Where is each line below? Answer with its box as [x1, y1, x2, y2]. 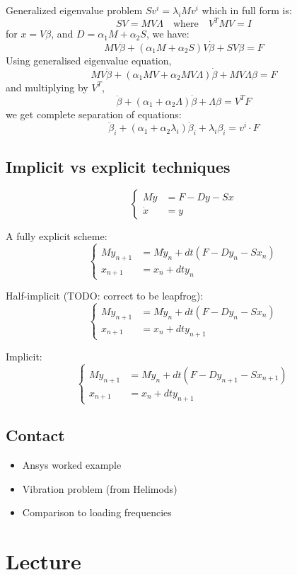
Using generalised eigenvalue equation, [6, 52, 172, 67]
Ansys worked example [22, 457, 122, 472]
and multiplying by [6, 79, 88, 94]
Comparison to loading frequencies [22, 505, 172, 520]
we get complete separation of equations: [6, 106, 182, 121]
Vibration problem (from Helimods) [22, 481, 177, 496]
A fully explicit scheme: [6, 229, 107, 244]
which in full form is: [202, 3, 292, 17]
